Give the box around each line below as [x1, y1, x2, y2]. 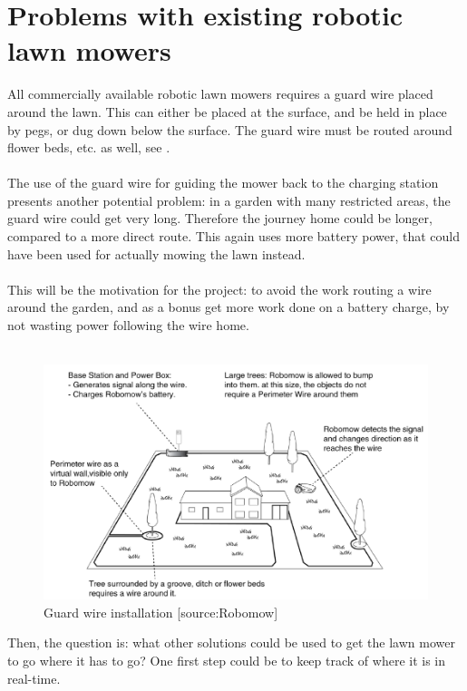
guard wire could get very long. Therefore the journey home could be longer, [7, 209, 433, 228]
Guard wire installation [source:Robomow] [44, 602, 278, 621]
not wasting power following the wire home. [7, 316, 249, 335]
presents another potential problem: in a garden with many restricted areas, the [7, 190, 451, 209]
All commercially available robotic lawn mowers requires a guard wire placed [7, 84, 433, 103]
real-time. [7, 668, 61, 687]
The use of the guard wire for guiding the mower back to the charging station [7, 173, 439, 192]
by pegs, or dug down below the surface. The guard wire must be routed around [7, 120, 452, 139]
